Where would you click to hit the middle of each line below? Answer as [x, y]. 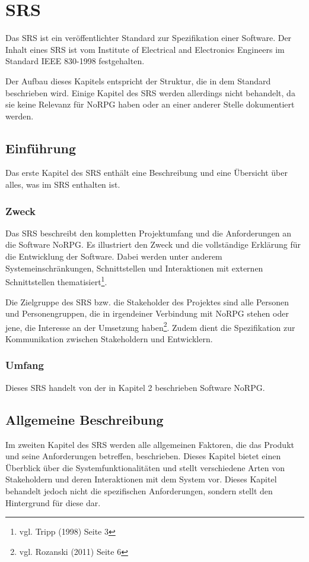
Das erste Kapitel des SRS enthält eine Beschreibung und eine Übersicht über [146, 173]
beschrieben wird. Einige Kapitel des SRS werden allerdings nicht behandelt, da [150, 92]
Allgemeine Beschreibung [85, 419]
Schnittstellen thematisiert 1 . [56, 281]
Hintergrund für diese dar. [53, 502]
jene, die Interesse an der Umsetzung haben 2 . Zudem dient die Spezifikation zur [150, 326]
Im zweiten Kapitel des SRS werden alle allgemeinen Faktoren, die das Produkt [150, 444]
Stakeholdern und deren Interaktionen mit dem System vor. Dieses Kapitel [141, 479]
